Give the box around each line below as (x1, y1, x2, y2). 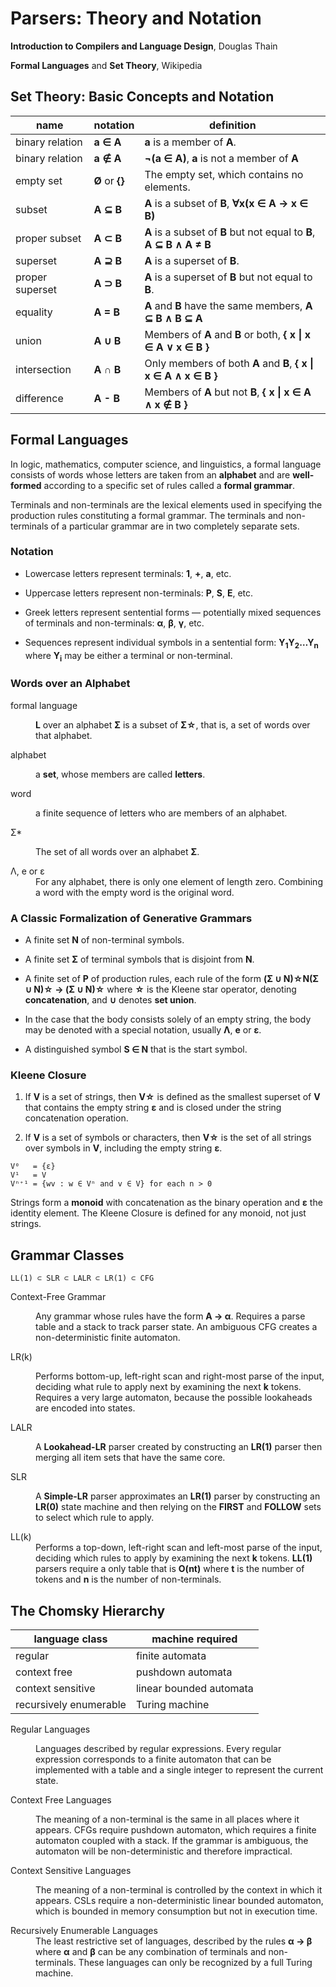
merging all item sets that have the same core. (35, 1452, 226, 1464)
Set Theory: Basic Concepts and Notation (10, 88, 275, 106)
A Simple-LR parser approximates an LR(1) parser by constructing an (35, 1490, 321, 1502)
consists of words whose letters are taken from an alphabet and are (10, 468, 291, 481)
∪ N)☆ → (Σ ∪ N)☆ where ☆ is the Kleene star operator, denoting (24, 983, 297, 996)
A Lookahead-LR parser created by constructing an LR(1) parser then (35, 1441, 323, 1453)
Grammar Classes (10, 1247, 125, 1264)
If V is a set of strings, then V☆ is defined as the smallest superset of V (24, 1091, 321, 1103)
